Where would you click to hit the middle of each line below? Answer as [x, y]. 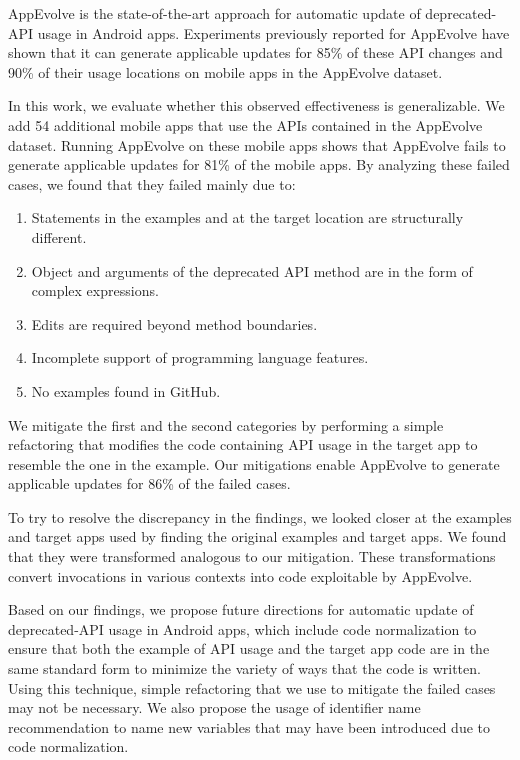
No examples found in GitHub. [126, 390]
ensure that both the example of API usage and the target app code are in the [249, 648]
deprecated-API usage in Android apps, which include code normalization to [242, 628]
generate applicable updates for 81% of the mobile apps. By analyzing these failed [259, 164]
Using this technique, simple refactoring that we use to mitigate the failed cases [252, 687]
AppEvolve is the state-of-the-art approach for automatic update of [214, 13]
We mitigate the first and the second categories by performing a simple [226, 424]
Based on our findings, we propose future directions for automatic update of [241, 609]
